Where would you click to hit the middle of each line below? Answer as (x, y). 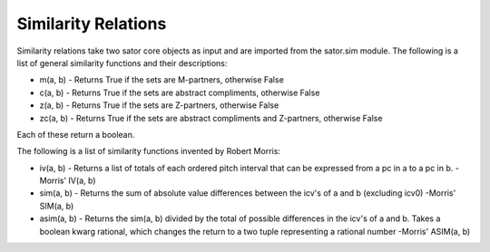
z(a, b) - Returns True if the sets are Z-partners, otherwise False (159, 105)
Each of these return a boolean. (76, 134)
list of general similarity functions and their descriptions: (122, 63)
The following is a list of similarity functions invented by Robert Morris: (149, 151)
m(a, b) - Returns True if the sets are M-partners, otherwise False (162, 80)
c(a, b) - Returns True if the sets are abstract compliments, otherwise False (180, 92)
